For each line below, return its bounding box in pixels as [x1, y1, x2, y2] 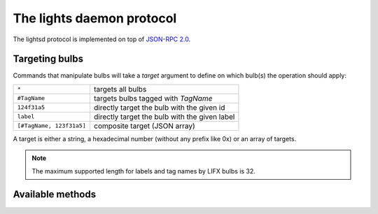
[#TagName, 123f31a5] [17, 122, 87, 129]
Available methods [13, 189, 97, 201]
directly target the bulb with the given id [93, 102, 225, 112]
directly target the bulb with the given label [93, 112, 235, 122]
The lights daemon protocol [13, 10, 177, 26]
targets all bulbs [93, 84, 147, 94]
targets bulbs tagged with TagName [93, 93, 213, 103]
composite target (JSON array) [93, 121, 195, 131]
